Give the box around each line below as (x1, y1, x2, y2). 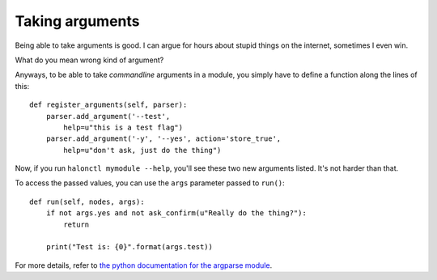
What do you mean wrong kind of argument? (15, 55, 164, 65)
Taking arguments (15, 12, 140, 30)
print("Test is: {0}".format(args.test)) (45, 243, 214, 252)
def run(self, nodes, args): (29, 197, 145, 206)
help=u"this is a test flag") (63, 122, 184, 132)
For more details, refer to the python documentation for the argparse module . (15, 260, 273, 270)
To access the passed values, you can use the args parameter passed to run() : (15, 178, 285, 188)
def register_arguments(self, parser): (29, 100, 188, 109)
